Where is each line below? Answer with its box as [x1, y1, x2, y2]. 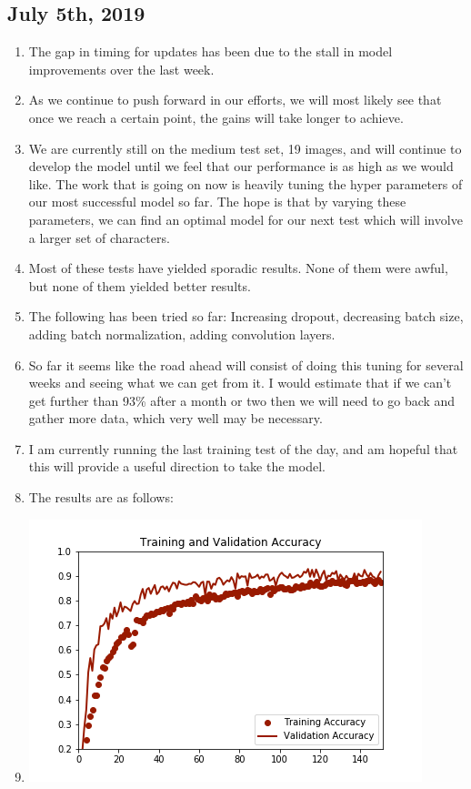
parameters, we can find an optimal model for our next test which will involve [28, 209, 463, 228]
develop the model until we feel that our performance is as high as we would [28, 157, 454, 176]
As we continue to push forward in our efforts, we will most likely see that [28, 90, 442, 109]
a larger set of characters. [28, 228, 170, 247]
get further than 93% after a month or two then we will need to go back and [28, 390, 456, 410]
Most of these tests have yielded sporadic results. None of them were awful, [28, 258, 448, 278]
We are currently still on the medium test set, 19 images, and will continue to [28, 138, 462, 157]
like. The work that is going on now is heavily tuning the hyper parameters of [28, 174, 463, 193]
